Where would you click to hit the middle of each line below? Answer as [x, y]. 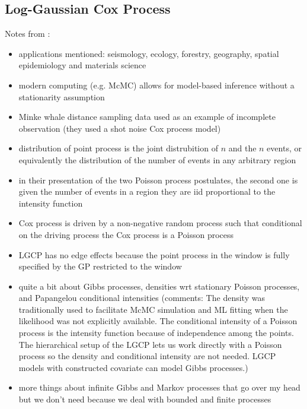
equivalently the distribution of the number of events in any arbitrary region [157, 159]
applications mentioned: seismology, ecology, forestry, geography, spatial [149, 53]
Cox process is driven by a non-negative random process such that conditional [160, 223]
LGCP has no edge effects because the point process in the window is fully [154, 254]
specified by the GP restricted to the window [100, 266]
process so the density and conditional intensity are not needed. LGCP [147, 356]
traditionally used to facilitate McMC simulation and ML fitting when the [153, 309]
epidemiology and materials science [82, 65]
